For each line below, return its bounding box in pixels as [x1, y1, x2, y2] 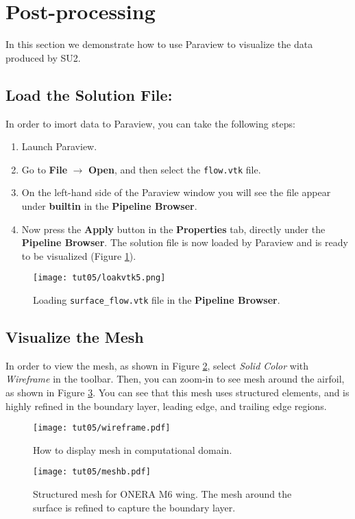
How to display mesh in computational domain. [33, 442, 232, 457]
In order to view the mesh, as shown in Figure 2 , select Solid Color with [5, 358, 309, 372]
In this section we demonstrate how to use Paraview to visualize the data [5, 37, 313, 51]
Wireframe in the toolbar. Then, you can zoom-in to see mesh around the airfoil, [5, 372, 345, 386]
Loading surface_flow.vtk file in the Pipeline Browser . [33, 292, 280, 306]
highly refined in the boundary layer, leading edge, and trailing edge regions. [5, 398, 327, 413]
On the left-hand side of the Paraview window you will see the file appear [21, 185, 331, 200]
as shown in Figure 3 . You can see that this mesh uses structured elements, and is [5, 385, 350, 400]
